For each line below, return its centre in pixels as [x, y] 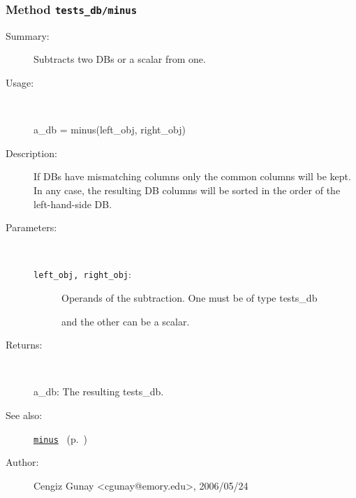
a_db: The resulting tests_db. [99, 391]
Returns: [24, 345]
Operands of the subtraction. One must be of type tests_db [190, 297]
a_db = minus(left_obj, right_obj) [110, 130]
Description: [31, 153]
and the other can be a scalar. [126, 321]
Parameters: [31, 227]
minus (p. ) [61, 438]
